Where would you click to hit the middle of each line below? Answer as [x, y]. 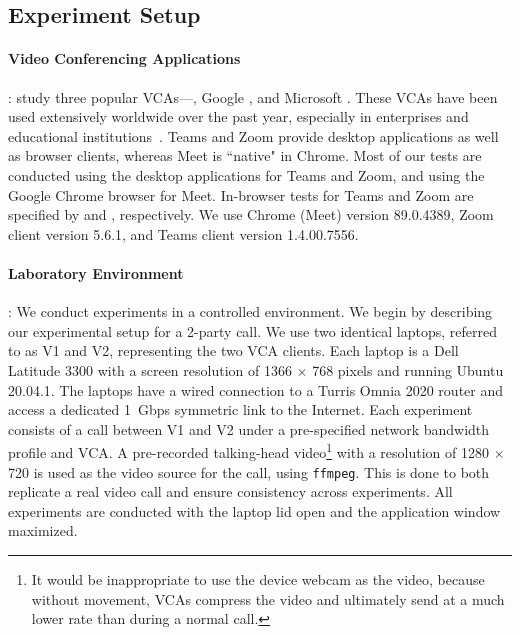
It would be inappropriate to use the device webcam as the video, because [258, 578]
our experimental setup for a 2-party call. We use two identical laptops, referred [252, 330]
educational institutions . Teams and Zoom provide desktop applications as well [253, 135]
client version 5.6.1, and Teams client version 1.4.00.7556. [183, 233]
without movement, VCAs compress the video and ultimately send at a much [268, 598]
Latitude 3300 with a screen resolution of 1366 [150, 369]
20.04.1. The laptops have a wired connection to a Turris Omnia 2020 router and [256, 389]
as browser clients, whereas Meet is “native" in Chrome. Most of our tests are [245, 155]
